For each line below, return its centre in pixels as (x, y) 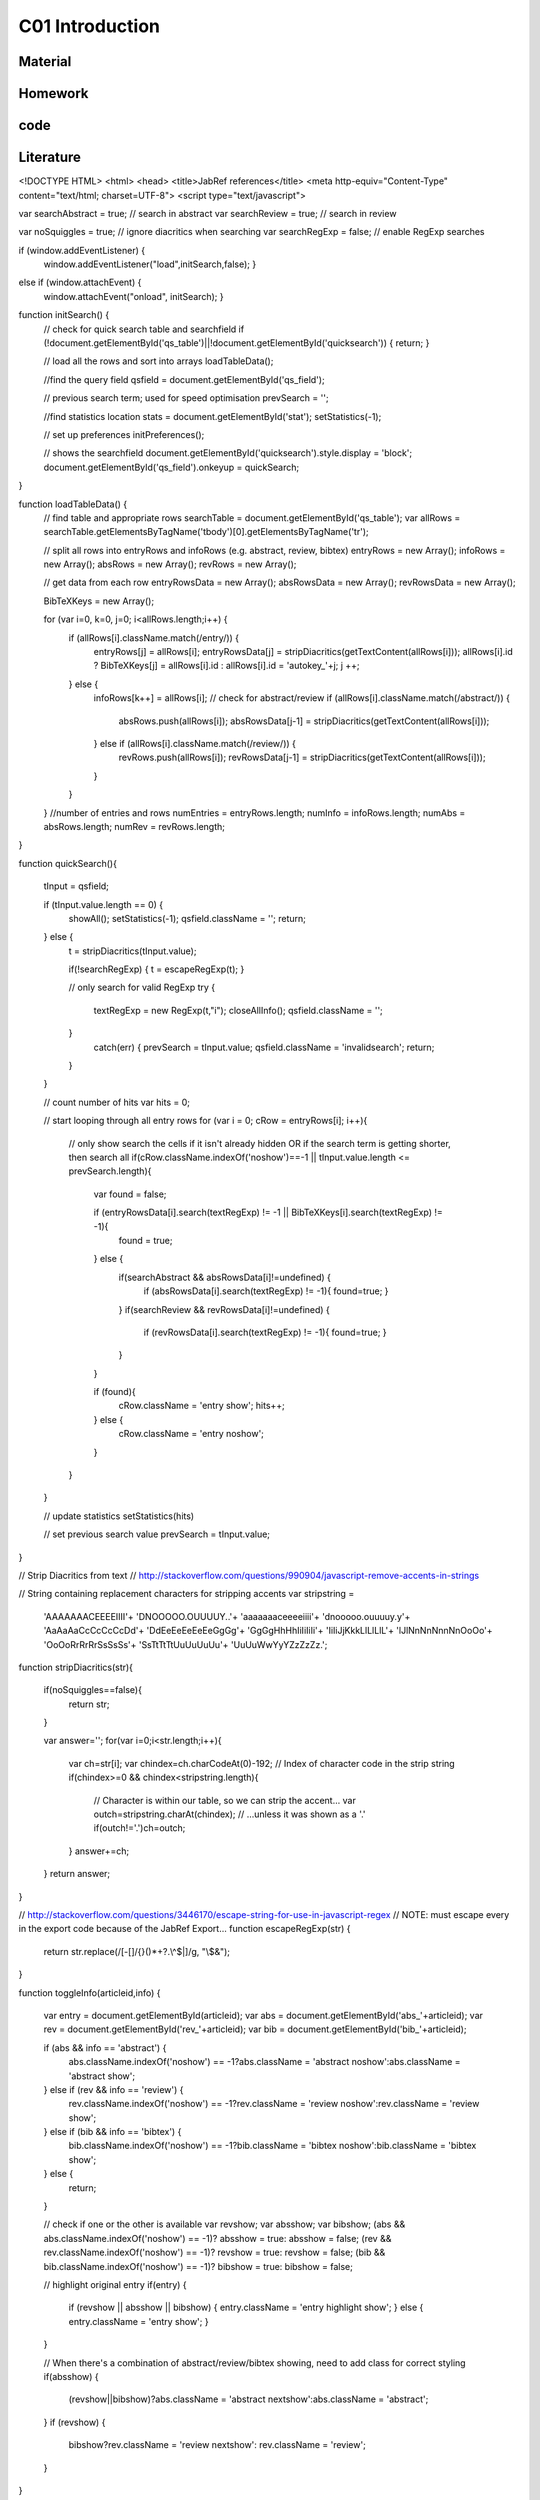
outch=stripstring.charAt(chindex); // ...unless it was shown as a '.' (229, 1814)
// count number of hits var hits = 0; (116, 1102)
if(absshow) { (71, 2376)
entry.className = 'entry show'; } (138, 2321)
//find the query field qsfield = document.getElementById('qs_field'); (184, 379)
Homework (53, 93)
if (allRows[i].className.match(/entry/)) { (154, 637)
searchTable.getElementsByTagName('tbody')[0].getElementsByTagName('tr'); (206, 532)
